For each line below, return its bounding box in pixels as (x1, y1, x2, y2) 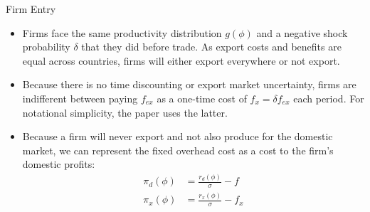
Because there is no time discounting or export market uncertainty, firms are (22, 77, 356, 92)
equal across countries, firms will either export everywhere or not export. (22, 53, 340, 68)
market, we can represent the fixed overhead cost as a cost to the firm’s (22, 142, 334, 157)
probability (22, 39, 70, 54)
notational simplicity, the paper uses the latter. (22, 105, 228, 120)
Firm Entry (6, 1, 56, 16)
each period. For (293, 90, 364, 105)
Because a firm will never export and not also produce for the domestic (22, 129, 333, 144)
